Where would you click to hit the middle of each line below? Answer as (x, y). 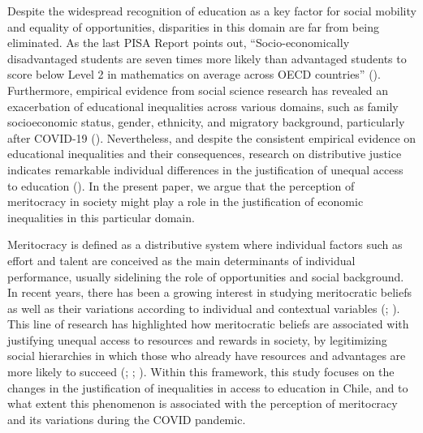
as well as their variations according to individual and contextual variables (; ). (204, 308)
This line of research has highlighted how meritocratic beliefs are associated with (208, 324)
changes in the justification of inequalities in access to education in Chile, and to (208, 387)
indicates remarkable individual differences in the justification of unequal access (205, 169)
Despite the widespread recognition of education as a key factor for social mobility (212, 11)
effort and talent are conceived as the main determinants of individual (181, 260)
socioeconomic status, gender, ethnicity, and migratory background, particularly (206, 122)
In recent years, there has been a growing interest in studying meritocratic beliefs (210, 292)
